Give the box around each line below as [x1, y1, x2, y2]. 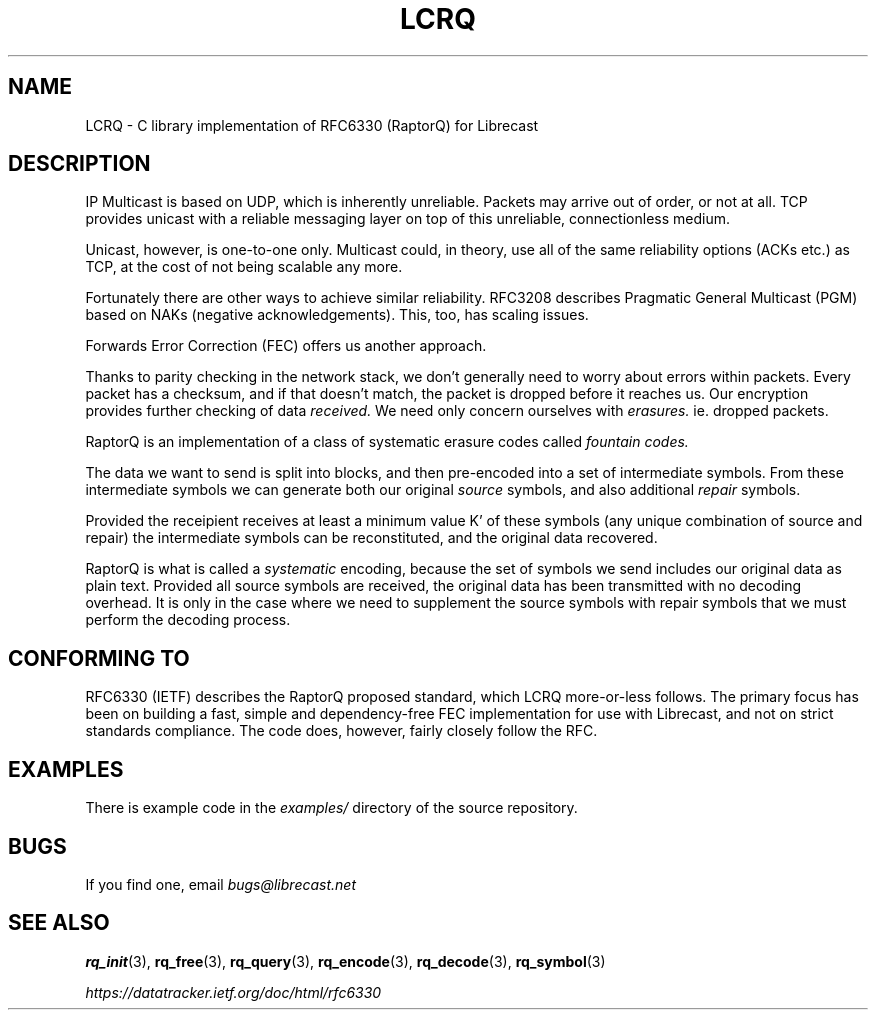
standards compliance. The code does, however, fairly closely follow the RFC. [85, 722, 598, 740]
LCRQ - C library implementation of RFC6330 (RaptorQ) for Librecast [85, 116, 539, 134]
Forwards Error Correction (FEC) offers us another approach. [85, 337, 487, 355]
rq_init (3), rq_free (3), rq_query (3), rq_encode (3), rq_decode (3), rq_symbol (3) [85, 952, 606, 970]
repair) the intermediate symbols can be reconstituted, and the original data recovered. [85, 529, 658, 547]
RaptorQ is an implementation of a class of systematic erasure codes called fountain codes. [85, 433, 689, 451]
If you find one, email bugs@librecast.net [85, 875, 356, 893]
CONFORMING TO [8, 645, 190, 671]
